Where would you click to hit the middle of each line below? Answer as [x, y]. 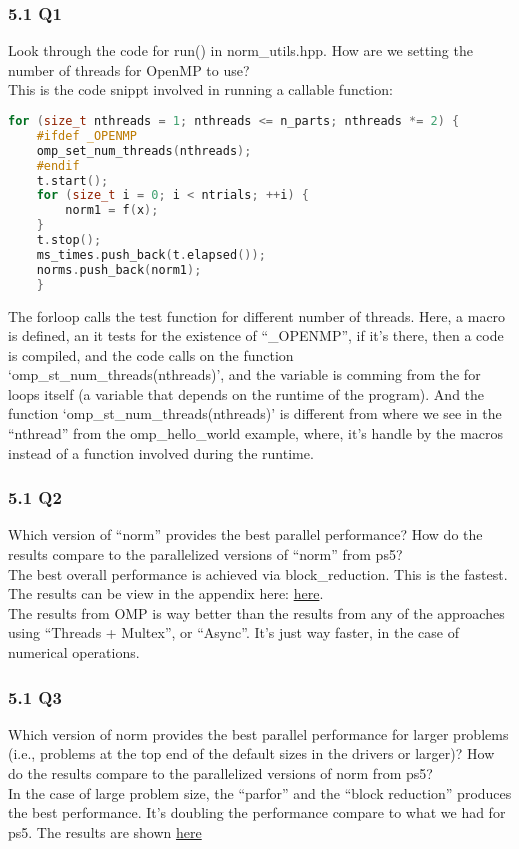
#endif [58, 165]
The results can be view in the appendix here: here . [166, 593]
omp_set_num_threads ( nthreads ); [144, 150]
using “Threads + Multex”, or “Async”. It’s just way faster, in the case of [233, 632]
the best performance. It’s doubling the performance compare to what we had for [257, 812]
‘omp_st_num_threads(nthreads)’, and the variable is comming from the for [244, 374]
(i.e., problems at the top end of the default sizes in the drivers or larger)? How [251, 753]
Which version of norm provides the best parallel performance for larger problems [258, 733]
